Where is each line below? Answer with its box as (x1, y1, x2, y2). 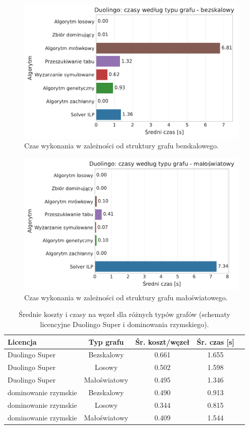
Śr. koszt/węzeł (135, 336, 190, 347)
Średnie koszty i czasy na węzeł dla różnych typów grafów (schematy (19, 309, 230, 319)
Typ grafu (88, 336, 124, 347)
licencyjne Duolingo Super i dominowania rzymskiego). (40, 318, 209, 329)
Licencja (8, 336, 37, 347)
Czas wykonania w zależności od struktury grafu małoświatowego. (24, 292, 228, 302)
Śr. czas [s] (197, 336, 234, 347)
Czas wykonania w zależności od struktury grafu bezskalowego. (24, 140, 219, 151)
